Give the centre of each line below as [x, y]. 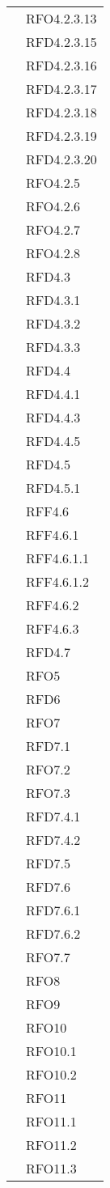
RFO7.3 [48, 793]
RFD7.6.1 [53, 910]
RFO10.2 [51, 1074]
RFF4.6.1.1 [58, 558]
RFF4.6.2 [53, 605]
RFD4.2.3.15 [61, 42]
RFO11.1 [51, 1121]
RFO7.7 [48, 957]
